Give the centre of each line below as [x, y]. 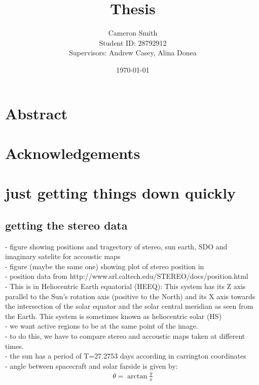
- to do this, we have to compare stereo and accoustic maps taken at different [125, 335]
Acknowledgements [73, 153]
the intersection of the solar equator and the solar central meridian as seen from [129, 306]
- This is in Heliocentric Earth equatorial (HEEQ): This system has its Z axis [125, 286]
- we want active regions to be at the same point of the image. [102, 326]
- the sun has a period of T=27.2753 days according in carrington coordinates [126, 356]
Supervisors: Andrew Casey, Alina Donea [133, 53]
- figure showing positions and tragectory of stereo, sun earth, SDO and [116, 246]
